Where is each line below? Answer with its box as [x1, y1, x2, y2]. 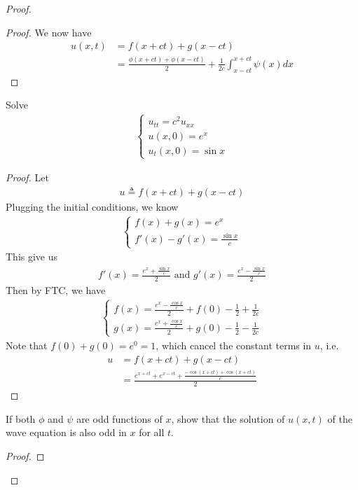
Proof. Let [6, 169, 49, 184]
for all [139, 425, 165, 440]
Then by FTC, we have [6, 283, 106, 297]
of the [327, 411, 352, 426]
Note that [6, 337, 48, 352]
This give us [6, 249, 58, 264]
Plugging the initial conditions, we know [6, 199, 179, 213]
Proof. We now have [6, 24, 92, 39]
